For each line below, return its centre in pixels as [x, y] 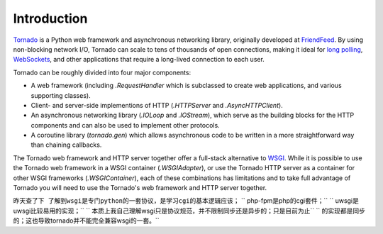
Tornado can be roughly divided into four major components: [102, 72]
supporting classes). [61, 95]
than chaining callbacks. [66, 145]
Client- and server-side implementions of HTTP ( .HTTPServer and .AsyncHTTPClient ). [157, 105]
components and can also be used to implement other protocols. [125, 125]
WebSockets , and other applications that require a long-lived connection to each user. [139, 60]
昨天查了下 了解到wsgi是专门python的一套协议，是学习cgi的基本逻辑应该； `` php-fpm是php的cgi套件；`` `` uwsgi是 [186, 201]
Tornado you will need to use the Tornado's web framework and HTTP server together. [140, 188]
